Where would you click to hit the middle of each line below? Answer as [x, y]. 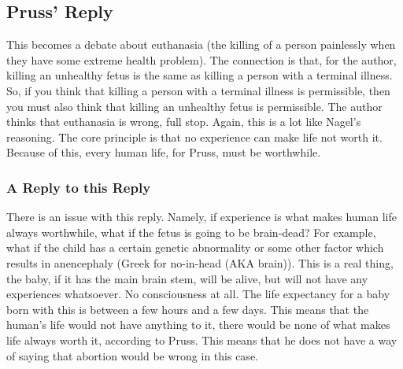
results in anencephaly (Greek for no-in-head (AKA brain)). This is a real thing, [200, 262]
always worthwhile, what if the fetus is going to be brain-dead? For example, [191, 232]
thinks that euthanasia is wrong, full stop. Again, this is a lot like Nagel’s [184, 122]
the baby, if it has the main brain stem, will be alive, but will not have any [187, 278]
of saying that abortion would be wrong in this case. [132, 355]
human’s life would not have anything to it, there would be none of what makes [198, 325]
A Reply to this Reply [79, 187]
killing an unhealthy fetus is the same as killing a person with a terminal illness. [200, 75]
